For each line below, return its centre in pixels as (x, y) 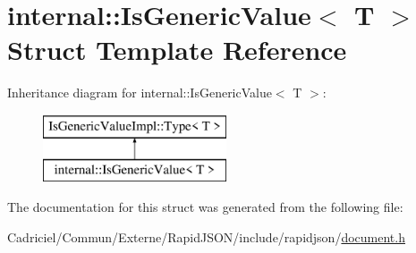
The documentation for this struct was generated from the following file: (205, 207)
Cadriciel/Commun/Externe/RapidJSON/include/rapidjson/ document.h (206, 236)
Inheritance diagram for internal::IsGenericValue (140, 93)
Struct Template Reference (177, 50)
